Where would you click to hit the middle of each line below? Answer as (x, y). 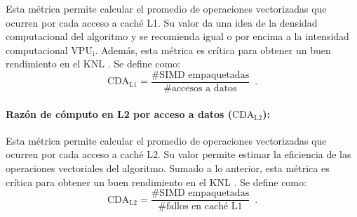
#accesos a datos (200, 89)
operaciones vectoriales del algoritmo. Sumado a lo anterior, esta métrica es (168, 168)
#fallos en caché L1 (200, 207)
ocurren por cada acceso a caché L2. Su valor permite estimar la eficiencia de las (178, 154)
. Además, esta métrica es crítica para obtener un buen (213, 50)
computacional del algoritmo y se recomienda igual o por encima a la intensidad (177, 36)
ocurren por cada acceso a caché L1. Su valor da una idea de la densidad (162, 22)
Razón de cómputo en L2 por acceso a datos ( (119, 113)
